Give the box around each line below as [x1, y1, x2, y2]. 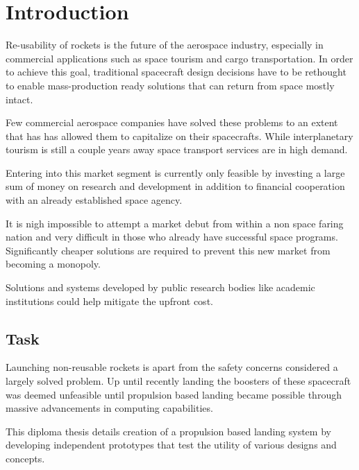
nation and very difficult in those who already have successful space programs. [6, 229, 338, 244]
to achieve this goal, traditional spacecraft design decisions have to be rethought [6, 64, 347, 79]
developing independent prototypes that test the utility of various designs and [6, 437, 337, 452]
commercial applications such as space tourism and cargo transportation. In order [6, 51, 353, 65]
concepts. [6, 451, 45, 465]
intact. [6, 92, 33, 106]
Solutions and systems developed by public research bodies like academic [6, 280, 315, 295]
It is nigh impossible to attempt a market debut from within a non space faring [6, 216, 344, 230]
